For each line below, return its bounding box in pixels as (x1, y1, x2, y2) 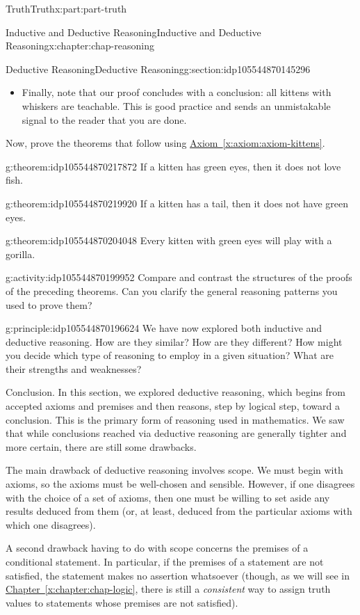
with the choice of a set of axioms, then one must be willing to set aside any (6, 490, 330, 504)
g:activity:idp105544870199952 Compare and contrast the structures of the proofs (6, 270, 352, 285)
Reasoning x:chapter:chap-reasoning (6, 38, 154, 53)
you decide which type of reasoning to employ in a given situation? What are (6, 348, 334, 362)
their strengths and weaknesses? (6, 361, 142, 376)
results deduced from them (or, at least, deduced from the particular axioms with (6, 504, 352, 518)
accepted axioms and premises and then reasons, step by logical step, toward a (6, 399, 340, 413)
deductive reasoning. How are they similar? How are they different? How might (6, 334, 343, 349)
